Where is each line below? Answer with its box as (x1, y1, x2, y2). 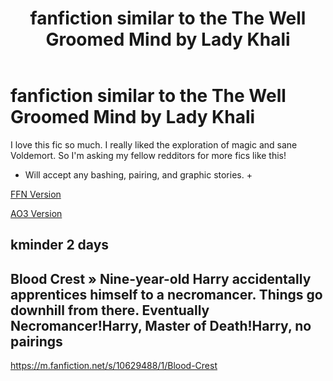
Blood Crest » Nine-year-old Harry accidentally (10, 270, 312, 287)
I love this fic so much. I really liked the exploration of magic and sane (10, 138, 298, 151)
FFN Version (10, 188, 62, 200)
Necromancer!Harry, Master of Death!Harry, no (10, 317, 312, 334)
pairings (10, 333, 63, 350)
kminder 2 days (10, 237, 110, 254)
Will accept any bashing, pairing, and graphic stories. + (24, 168, 253, 181)
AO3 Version (10, 207, 63, 219)
